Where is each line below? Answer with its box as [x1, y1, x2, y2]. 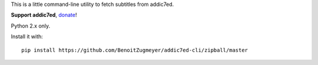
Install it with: [11, 33, 44, 40]
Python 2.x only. [11, 22, 51, 29]
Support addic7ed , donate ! [11, 12, 77, 19]
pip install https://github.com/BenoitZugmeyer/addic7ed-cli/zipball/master [21, 47, 249, 53]
